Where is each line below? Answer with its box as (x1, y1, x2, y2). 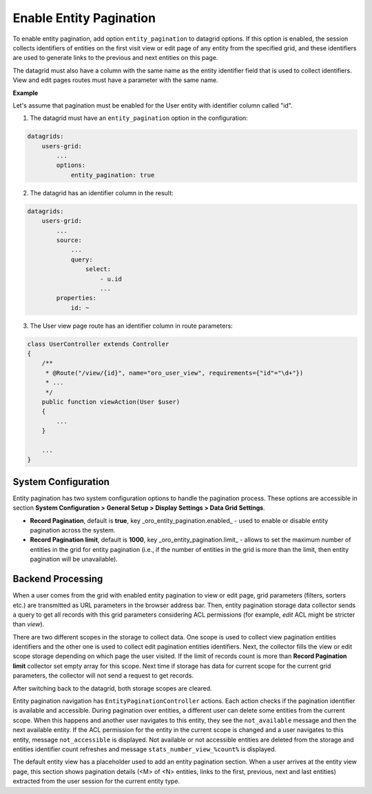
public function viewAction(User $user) (41, 398, 180, 406)
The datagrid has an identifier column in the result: (30, 188, 174, 197)
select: (85, 266, 112, 273)
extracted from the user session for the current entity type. (12, 777, 180, 786)
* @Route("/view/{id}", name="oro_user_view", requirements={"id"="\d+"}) (45, 369, 304, 377)
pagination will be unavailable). (30, 555, 118, 564)
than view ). (12, 620, 45, 628)
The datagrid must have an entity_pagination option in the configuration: (30, 114, 248, 122)
